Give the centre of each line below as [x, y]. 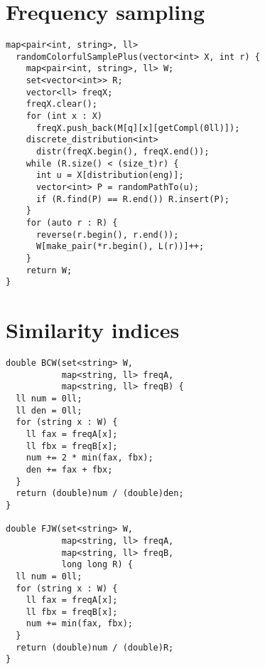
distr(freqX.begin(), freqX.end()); [123, 152]
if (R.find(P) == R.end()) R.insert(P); [132, 199]
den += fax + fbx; [69, 469]
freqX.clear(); [61, 104]
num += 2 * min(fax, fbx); [90, 458]
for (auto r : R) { [72, 222]
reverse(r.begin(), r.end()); [107, 235]
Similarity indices [93, 330]
